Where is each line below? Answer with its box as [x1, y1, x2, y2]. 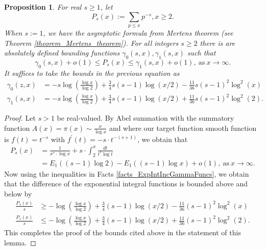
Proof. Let [4, 113, 36, 123]
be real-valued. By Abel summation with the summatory [57, 113, 234, 123]
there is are [200, 37, 235, 48]
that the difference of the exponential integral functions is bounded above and [4, 178, 248, 189]
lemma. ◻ [4, 237, 36, 247]
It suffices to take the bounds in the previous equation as [4, 67, 180, 78]
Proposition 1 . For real [4, 2, 82, 12]
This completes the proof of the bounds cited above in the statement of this [4, 227, 241, 238]
